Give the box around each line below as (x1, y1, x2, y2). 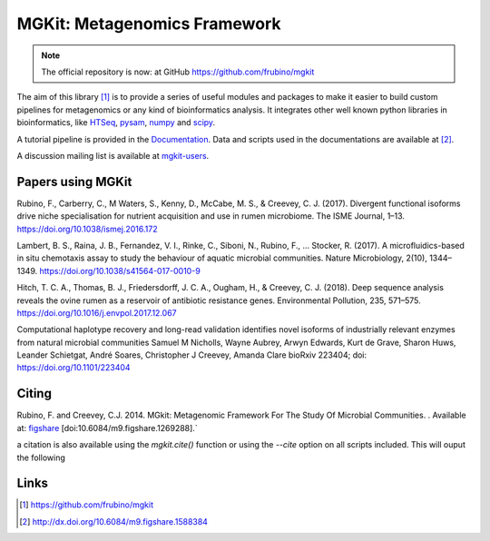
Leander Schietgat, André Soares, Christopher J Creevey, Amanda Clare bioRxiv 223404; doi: (16, 349, 367, 360)
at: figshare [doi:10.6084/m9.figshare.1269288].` (16, 422, 199, 433)
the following (16, 452, 65, 463)
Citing (16, 386, 52, 401)
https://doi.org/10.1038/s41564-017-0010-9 (39, 265, 201, 276)
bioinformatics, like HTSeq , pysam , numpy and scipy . (16, 117, 216, 128)
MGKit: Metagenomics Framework (16, 14, 281, 34)
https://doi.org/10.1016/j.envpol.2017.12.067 (16, 307, 177, 318)
